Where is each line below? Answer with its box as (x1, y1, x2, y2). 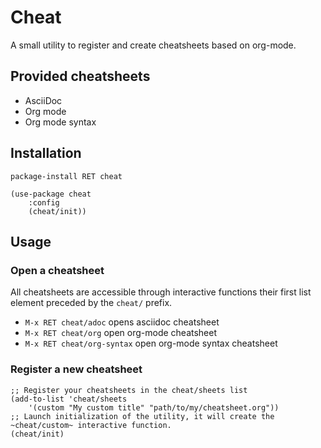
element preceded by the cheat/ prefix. (10, 297, 173, 309)
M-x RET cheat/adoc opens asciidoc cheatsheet (24, 316, 220, 328)
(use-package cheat (10, 189, 92, 199)
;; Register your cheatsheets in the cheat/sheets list (10, 385, 248, 395)
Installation (10, 145, 82, 162)
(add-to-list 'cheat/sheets (10, 394, 128, 404)
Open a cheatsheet (10, 263, 105, 277)
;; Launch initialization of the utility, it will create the (10, 411, 275, 421)
